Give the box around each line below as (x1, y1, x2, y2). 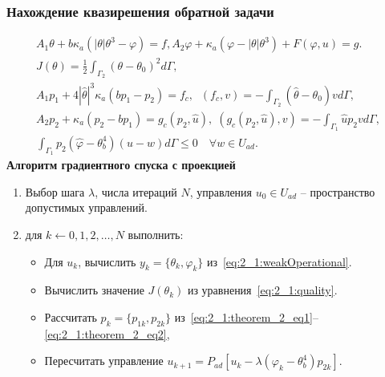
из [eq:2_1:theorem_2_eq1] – (174, 308, 318, 325)
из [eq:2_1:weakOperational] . (206, 253, 352, 270)
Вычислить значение (44, 282, 144, 298)
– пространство (300, 183, 375, 200)
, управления (189, 183, 253, 200)
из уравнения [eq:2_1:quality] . (187, 282, 338, 298)
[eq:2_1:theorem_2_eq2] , (44, 325, 170, 342)
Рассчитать (44, 308, 97, 325)
